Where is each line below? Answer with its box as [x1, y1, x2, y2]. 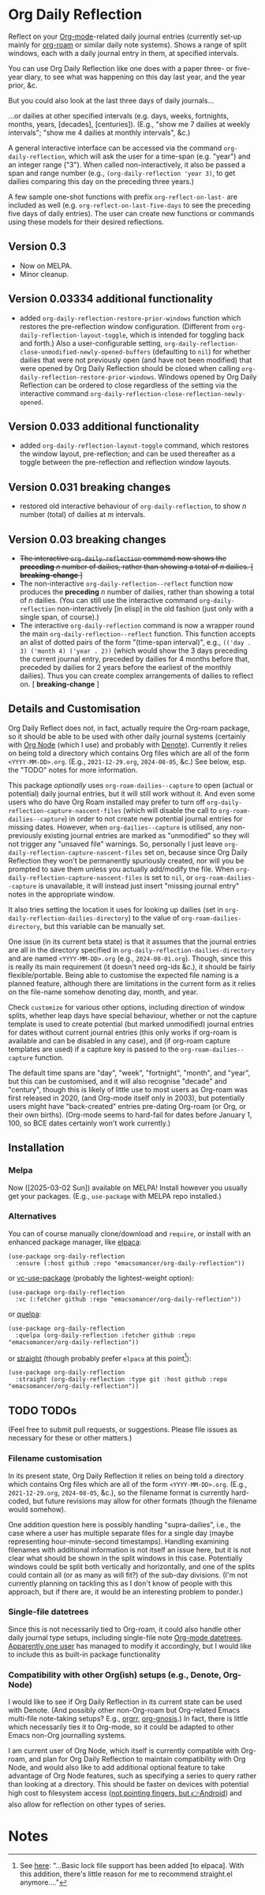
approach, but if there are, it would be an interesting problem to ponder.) [8, 1586, 244, 1596]
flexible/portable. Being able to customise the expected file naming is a [8, 970, 239, 979]
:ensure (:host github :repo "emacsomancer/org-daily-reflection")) [15, 1259, 245, 1268]
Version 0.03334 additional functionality [8, 292, 213, 305]
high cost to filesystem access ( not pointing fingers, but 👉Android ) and [8, 1788, 242, 1798]
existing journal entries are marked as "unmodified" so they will [43, 830, 250, 840]
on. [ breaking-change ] [19, 680, 100, 688]
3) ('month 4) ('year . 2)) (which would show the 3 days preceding [19, 646, 248, 655]
